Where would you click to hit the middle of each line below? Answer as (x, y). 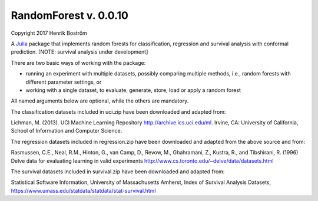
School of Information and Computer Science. (67, 131)
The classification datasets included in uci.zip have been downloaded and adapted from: (118, 111)
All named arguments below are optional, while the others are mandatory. (100, 101)
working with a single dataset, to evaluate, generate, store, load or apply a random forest (133, 90)
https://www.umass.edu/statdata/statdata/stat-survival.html (83, 190)
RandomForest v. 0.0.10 (70, 15)
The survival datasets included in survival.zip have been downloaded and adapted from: (118, 172)
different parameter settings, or (64, 82)
